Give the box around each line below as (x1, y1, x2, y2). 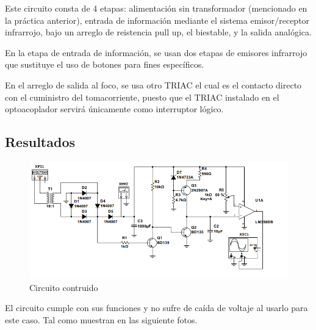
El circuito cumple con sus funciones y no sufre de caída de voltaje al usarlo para (5, 301, 308, 314)
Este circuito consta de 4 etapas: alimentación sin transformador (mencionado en (5, 2, 307, 14)
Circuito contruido (29, 281, 98, 293)
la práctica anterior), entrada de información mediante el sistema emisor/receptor (5, 13, 310, 26)
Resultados (5, 132, 75, 151)
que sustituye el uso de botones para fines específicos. (5, 58, 204, 71)
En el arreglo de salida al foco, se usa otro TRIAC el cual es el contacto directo (5, 78, 302, 91)
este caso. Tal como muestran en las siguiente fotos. (5, 313, 198, 326)
